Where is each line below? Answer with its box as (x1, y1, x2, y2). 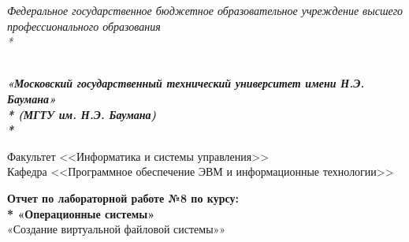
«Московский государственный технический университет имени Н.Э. (7, 75, 365, 91)
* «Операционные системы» (7, 205, 155, 222)
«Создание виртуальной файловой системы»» (7, 221, 226, 237)
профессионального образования (7, 17, 161, 34)
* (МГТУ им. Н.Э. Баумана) (7, 106, 157, 122)
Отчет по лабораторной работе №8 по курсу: (7, 189, 239, 206)
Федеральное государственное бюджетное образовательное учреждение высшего (7, 2, 403, 18)
